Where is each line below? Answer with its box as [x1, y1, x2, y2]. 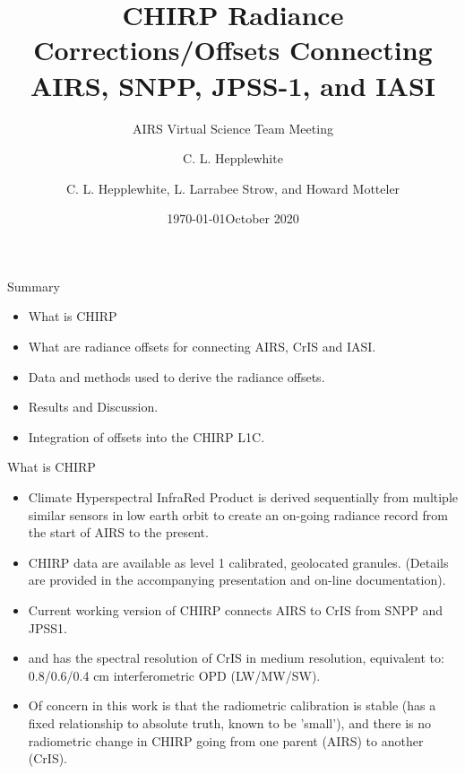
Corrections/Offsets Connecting [33, 31, 433, 68]
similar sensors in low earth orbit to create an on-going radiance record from [28, 505, 448, 524]
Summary [7, 276, 60, 295]
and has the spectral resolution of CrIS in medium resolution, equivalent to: [28, 648, 444, 667]
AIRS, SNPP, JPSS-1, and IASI [30, 66, 436, 103]
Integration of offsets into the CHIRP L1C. [28, 427, 265, 446]
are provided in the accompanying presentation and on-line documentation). [28, 570, 446, 589]
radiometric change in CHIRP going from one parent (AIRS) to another [28, 731, 424, 750]
